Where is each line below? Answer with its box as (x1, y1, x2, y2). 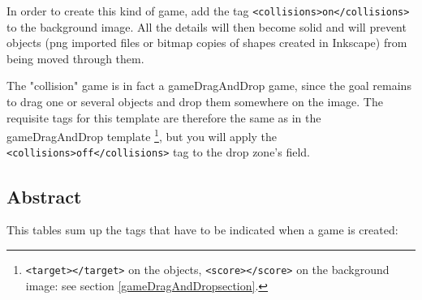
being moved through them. (6, 49, 144, 66)
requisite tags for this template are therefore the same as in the (6, 109, 321, 126)
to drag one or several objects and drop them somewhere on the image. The (6, 93, 383, 110)
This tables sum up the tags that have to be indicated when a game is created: (6, 221, 398, 238)
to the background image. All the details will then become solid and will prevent (6, 18, 407, 35)
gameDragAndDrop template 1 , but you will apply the (6, 126, 278, 144)
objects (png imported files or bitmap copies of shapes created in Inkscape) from (6, 34, 407, 51)
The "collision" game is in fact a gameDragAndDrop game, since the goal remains (6, 77, 411, 94)
